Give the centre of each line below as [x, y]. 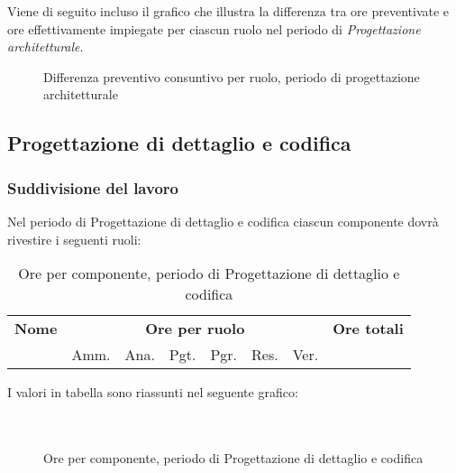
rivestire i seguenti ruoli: [74, 239]
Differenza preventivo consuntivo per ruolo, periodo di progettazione [232, 76]
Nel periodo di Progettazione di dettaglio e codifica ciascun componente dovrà [223, 221]
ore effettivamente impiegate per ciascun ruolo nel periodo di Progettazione [214, 28]
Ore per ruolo [195, 329]
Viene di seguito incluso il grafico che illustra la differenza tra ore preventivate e [228, 11]
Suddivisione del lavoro [93, 187]
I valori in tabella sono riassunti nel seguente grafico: [153, 392]
